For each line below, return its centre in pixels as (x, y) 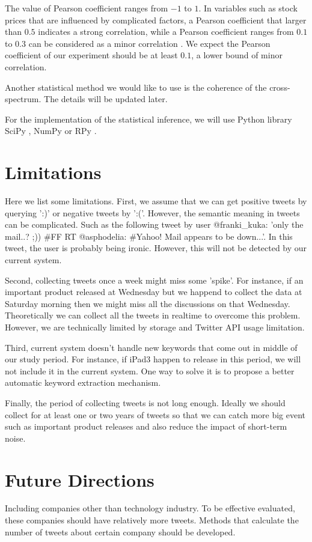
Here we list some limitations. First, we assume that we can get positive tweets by (156, 201)
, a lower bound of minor (237, 55)
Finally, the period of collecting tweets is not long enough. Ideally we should (145, 402)
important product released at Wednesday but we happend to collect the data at (154, 292)
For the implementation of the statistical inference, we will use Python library (148, 119)
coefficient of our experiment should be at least (91, 55)
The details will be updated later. (106, 99)
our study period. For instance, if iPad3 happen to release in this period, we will (153, 359)
